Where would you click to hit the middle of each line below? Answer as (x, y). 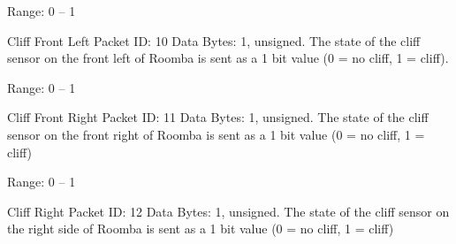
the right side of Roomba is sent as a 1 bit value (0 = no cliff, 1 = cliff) (201, 229)
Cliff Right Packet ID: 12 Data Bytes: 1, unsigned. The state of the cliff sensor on (228, 211)
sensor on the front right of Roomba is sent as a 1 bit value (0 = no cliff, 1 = (216, 134)
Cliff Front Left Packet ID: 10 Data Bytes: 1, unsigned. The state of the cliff (214, 40)
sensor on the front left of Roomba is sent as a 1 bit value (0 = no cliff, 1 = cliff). (228, 58)
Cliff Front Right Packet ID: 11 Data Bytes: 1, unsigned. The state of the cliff (218, 117)
